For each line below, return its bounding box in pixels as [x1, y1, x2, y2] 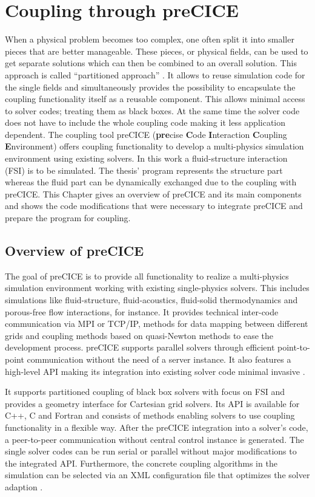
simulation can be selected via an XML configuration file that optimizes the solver [5, 468, 310, 481]
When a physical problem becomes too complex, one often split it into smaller [5, 33, 294, 46]
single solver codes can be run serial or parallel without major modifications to [5, 445, 297, 458]
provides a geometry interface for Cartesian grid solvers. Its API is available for [5, 397, 300, 410]
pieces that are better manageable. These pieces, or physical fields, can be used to [5, 44, 308, 57]
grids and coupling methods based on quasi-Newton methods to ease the [5, 329, 274, 341]
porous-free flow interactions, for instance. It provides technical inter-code [5, 305, 279, 318]
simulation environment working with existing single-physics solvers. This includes [5, 281, 310, 294]
